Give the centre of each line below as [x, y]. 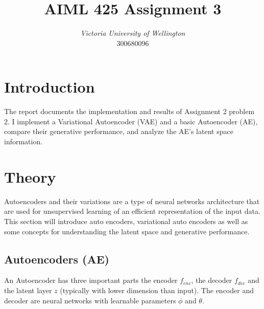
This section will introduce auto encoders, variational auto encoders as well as [126, 221]
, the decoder [212, 280]
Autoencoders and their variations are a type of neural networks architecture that [132, 201]
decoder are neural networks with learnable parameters [90, 300]
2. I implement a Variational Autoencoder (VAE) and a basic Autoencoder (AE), [131, 121]
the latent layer [28, 290]
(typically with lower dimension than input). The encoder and [157, 290]
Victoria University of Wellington [133, 33]
